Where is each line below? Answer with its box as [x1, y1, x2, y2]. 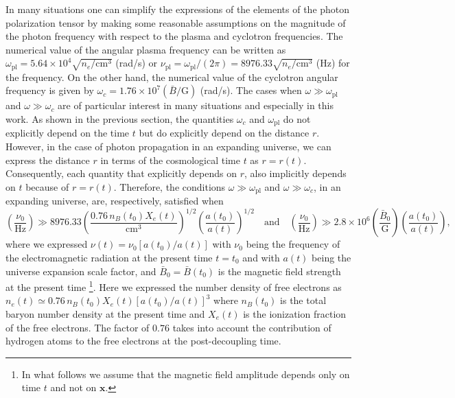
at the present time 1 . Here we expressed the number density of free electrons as [5, 278, 342, 294]
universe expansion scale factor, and [5, 264, 156, 278]
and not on [50, 380, 97, 395]
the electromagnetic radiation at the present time [5, 250, 213, 264]
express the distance [5, 152, 90, 167]
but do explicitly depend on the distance [139, 126, 310, 140]
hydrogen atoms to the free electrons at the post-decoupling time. [5, 333, 281, 348]
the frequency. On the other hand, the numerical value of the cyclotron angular [5, 69, 338, 84]
